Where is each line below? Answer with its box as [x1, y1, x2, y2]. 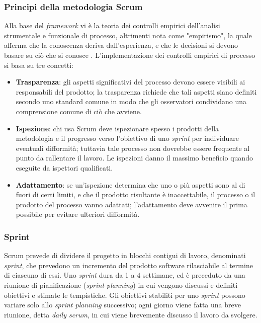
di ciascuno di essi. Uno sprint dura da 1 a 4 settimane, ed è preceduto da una [4, 270, 245, 280]
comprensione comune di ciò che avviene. [16, 106, 142, 116]
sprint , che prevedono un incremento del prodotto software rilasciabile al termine [4, 260, 253, 270]
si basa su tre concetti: [4, 59, 73, 70]
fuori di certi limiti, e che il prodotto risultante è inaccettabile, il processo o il [16, 189, 255, 200]
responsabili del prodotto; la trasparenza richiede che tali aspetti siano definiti [16, 86, 257, 97]
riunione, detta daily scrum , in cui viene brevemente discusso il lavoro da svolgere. [4, 309, 257, 319]
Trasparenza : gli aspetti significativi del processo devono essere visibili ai [16, 76, 245, 87]
